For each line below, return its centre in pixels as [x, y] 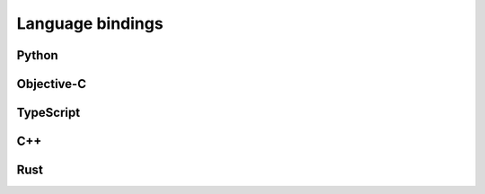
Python [37, 55]
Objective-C [52, 84]
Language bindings [90, 23]
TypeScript [48, 113]
